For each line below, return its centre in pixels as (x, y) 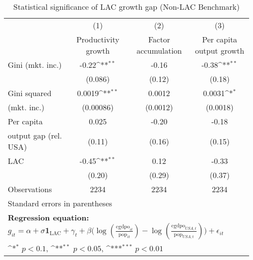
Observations (30, 189)
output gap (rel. (35, 135)
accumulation (159, 50)
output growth (219, 50)
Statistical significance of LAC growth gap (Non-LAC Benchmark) (126, 7)
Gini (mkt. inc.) (35, 65)
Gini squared (30, 93)
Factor (159, 39)
